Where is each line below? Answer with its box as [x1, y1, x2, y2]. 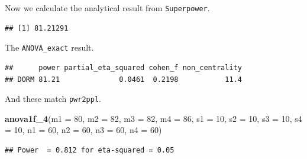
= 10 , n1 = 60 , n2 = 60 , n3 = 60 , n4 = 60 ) [5, 124, 162, 136]
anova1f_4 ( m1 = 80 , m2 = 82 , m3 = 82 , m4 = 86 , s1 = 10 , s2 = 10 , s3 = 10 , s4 [5, 112, 302, 124]
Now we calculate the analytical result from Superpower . [5, 2, 210, 14]
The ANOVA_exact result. [5, 41, 94, 54]
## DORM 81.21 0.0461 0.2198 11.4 [5, 75, 242, 84]
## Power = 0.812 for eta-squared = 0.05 [5, 145, 174, 154]
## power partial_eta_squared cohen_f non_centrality [5, 63, 242, 72]
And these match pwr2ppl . [5, 92, 101, 105]
